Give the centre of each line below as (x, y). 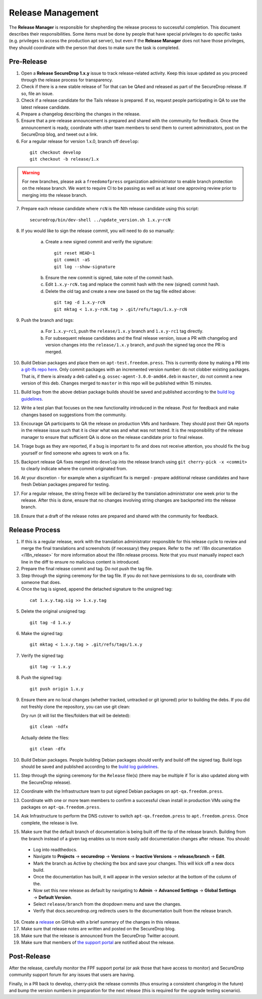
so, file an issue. (37, 93)
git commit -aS (72, 260)
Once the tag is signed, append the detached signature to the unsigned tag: (97, 589)
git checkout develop (55, 152)
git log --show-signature (85, 267)
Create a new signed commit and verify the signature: (99, 242)
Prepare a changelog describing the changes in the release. (81, 114)
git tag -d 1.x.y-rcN (80, 302)
